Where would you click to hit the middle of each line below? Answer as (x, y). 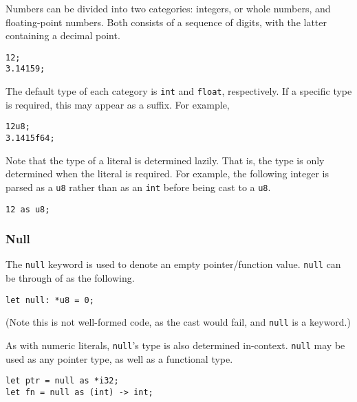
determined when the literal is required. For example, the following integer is (167, 174)
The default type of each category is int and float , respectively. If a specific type (179, 91)
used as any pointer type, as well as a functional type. (119, 358)
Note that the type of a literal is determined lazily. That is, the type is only (165, 160)
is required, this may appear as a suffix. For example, (118, 104)
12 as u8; (28, 209)
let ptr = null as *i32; (62, 381)
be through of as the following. (70, 278)
